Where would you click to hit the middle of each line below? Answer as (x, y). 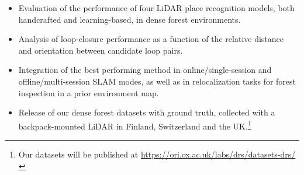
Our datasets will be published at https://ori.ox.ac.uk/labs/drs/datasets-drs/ (157, 154)
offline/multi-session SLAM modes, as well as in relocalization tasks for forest (157, 81)
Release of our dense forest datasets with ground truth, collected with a (147, 112)
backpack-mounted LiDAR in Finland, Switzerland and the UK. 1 (135, 125)
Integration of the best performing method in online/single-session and (145, 70)
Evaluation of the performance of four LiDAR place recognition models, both (156, 8)
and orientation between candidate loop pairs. (101, 50)
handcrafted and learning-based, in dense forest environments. (129, 19)
